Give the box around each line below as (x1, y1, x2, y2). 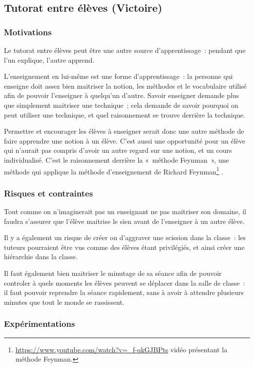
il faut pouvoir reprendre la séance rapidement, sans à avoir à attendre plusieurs (4, 287, 244, 297)
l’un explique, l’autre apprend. (4, 54, 95, 65)
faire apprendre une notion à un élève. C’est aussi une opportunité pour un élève (4, 135, 245, 146)
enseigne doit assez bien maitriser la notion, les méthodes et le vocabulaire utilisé (4, 80, 247, 91)
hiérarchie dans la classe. (4, 251, 78, 262)
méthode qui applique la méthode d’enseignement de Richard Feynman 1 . (4, 165, 224, 176)
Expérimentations (4, 318, 75, 330)
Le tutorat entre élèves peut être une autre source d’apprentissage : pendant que (4, 45, 246, 55)
